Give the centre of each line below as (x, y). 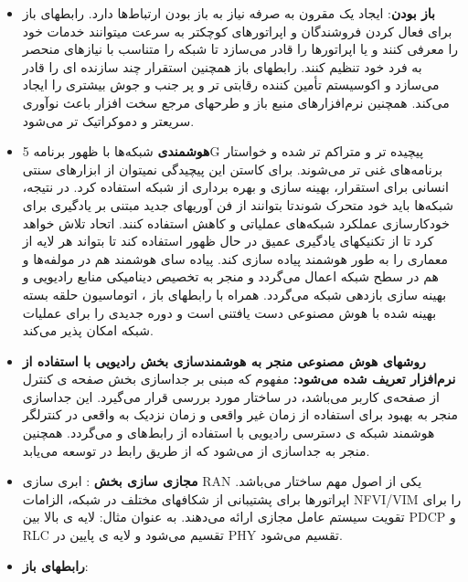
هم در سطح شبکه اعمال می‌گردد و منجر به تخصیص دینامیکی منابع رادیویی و (230, 276)
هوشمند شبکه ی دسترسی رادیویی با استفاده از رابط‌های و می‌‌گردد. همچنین (229, 433)
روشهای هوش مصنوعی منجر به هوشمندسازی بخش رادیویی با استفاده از (224, 360)
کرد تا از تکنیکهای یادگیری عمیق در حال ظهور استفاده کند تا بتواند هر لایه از (228, 241)
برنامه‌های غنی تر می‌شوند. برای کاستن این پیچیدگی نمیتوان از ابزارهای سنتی (233, 169)
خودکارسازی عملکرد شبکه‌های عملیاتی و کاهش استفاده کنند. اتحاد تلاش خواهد (236, 222)
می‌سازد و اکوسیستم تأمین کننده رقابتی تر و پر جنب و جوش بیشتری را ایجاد (231, 85)
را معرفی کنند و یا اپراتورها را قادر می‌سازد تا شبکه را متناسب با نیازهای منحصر (240, 49)
